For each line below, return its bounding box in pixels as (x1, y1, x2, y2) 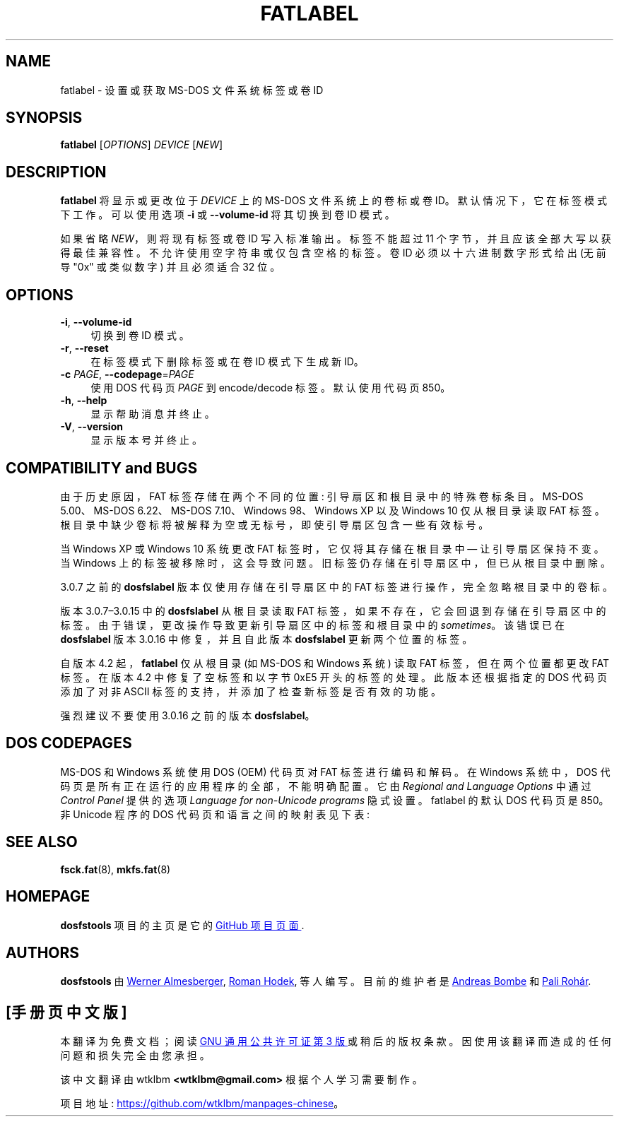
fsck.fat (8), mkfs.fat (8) (60, 863, 171, 875)
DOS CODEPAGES (6, 734, 132, 752)
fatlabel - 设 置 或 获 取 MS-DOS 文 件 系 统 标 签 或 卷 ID (60, 83, 324, 96)
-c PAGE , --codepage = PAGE (60, 368, 194, 381)
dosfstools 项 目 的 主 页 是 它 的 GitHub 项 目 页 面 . (60, 919, 305, 931)
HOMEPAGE (6, 887, 90, 906)
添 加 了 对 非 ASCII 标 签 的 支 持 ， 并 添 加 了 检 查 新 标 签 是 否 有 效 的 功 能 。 (60, 685, 442, 697)
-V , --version (60, 420, 123, 433)
